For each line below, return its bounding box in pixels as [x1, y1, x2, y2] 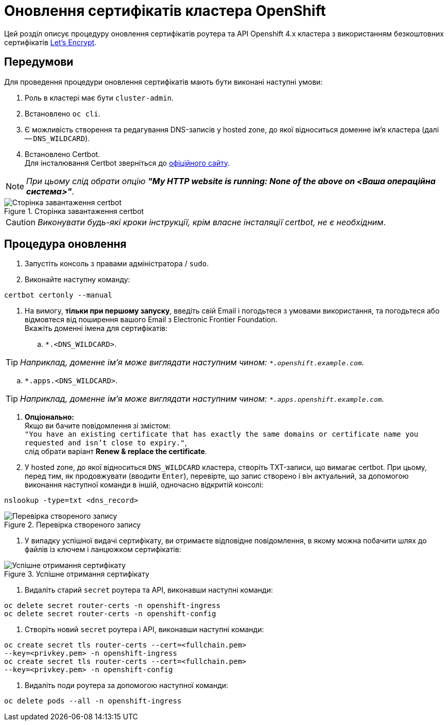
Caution [6, 217, 36, 227]
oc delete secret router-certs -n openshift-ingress [4, 601, 221, 610]
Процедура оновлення [4, 238, 127, 251]
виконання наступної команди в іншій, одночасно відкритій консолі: [25, 480, 264, 489]
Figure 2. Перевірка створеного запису [4, 520, 141, 530]
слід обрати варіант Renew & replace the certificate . [25, 447, 207, 456]
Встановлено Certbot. [25, 149, 100, 159]
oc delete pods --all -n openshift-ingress [4, 697, 182, 706]
